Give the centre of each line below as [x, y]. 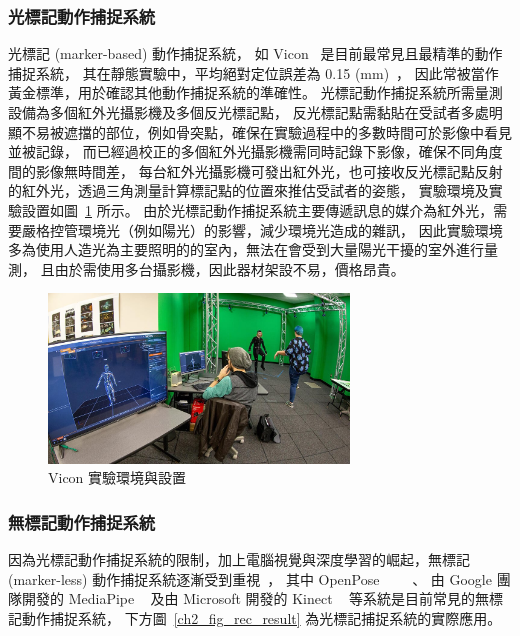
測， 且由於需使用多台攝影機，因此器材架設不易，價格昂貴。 [206, 268]
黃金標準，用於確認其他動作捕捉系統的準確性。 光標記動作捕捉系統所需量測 [255, 92]
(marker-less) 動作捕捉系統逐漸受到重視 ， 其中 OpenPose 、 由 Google [250, 578]
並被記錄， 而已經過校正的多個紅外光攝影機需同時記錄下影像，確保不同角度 [255, 151]
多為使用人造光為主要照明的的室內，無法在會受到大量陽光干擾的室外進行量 [253, 249]
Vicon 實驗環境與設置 [117, 477]
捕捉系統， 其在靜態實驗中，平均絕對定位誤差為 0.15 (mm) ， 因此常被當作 [253, 72]
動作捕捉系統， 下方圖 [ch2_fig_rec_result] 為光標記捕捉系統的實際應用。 [261, 617]
